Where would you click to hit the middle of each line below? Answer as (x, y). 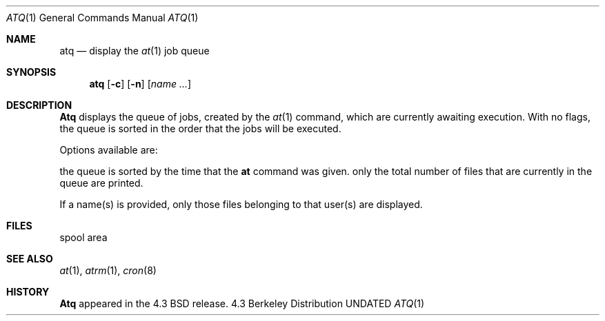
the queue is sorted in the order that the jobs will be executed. (200, 128)
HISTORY (28, 292)
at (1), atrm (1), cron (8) (108, 270)
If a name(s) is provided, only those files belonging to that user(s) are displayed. (241, 204)
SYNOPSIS (31, 72)
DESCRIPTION (39, 105)
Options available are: (109, 150)
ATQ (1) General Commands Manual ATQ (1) (102, 18)
